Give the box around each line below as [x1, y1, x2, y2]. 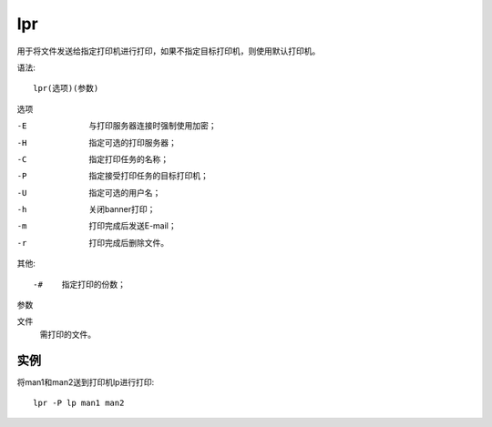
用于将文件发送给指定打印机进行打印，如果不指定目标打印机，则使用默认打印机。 [16, 46, 321, 56]
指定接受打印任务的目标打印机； [88, 170, 209, 181]
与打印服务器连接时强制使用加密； [88, 120, 217, 131]
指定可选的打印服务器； [88, 137, 177, 147]
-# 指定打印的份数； [33, 279, 127, 290]
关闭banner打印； [88, 204, 156, 215]
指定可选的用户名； [88, 187, 161, 198]
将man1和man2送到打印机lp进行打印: [16, 376, 155, 387]
